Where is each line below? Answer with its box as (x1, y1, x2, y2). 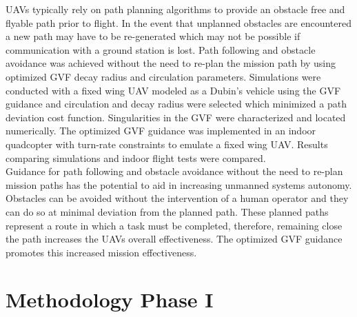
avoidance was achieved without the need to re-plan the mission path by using (6, 56, 336, 70)
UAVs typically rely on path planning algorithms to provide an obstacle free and (6, 2, 345, 16)
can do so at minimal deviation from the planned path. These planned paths (6, 204, 329, 218)
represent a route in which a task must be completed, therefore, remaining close (6, 218, 343, 232)
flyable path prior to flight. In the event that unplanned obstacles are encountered (6, 15, 352, 30)
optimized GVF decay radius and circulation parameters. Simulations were (6, 69, 321, 83)
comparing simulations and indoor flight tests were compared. (6, 150, 266, 165)
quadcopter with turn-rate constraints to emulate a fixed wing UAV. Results (6, 136, 328, 151)
